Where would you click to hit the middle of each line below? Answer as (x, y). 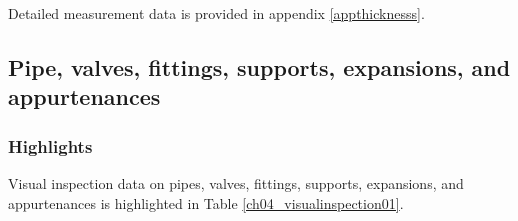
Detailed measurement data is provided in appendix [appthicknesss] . (216, 13)
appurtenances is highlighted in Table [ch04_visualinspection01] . (206, 202)
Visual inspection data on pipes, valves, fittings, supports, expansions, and (236, 182)
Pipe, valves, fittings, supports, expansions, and (259, 66)
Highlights (50, 145)
